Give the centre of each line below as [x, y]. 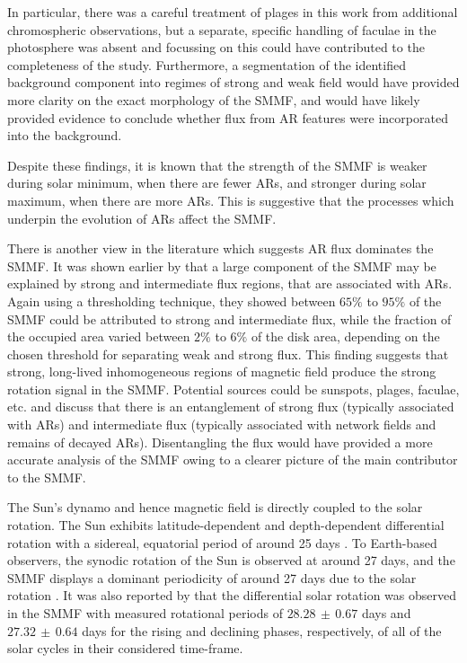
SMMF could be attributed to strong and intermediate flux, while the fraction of [229, 318]
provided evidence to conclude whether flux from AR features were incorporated [228, 117]
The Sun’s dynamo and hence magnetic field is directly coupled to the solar [215, 507]
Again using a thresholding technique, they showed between [172, 301]
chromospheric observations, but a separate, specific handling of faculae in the [222, 29]
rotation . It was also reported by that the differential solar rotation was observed [232, 595]
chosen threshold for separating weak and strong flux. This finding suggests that [228, 354]
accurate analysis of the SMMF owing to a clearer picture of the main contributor [233, 460]
